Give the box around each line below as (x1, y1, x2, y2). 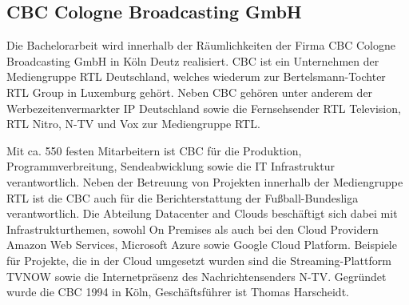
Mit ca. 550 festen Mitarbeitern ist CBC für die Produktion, (6, 142, 302, 159)
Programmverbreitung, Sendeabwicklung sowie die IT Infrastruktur (6, 158, 335, 175)
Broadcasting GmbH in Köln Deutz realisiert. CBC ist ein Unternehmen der (6, 52, 379, 69)
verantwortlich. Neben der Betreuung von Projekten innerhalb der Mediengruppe (6, 173, 403, 190)
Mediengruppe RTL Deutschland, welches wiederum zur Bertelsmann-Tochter (6, 68, 386, 85)
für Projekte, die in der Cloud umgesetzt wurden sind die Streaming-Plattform (6, 251, 391, 268)
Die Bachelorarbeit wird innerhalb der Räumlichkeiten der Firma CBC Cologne (6, 37, 395, 54)
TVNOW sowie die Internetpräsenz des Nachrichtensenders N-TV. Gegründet (6, 267, 387, 284)
